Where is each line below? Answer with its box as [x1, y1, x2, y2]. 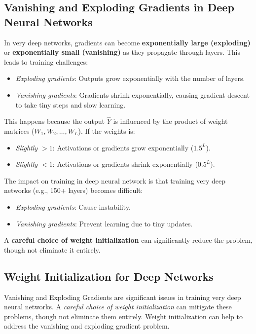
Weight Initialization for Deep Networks [4, 268, 214, 284]
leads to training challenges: [4, 56, 88, 67]
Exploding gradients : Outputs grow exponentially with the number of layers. [15, 73, 245, 83]
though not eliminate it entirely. [4, 244, 101, 255]
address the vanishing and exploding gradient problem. [4, 321, 170, 331]
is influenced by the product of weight [113, 116, 228, 126]
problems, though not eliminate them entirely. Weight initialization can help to [4, 311, 243, 321]
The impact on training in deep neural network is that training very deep [4, 175, 226, 186]
